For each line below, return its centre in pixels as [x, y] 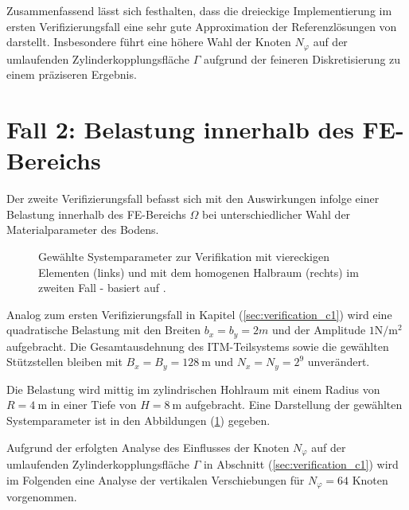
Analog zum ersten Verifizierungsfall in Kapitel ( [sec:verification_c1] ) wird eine [199, 314]
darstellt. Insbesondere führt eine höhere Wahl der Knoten [149, 42]
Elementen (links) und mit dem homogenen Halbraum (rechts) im [199, 272]
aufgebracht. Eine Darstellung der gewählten [294, 405]
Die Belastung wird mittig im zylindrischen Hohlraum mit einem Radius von [193, 389]
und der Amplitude [319, 330]
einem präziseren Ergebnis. [72, 74]
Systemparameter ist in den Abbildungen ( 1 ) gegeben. [138, 420]
